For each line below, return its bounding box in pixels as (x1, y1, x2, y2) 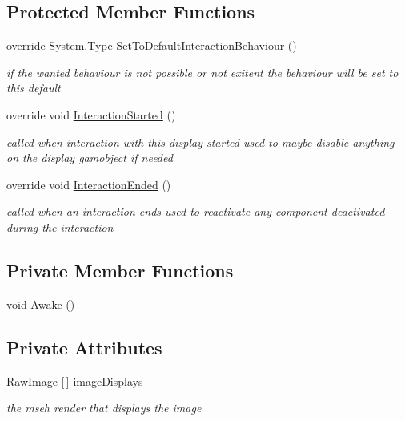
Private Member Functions (6, 257, 234, 282)
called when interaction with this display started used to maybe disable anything (6, 133, 395, 150)
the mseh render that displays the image (6, 399, 202, 416)
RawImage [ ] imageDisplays (6, 372, 143, 389)
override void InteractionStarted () (6, 106, 176, 123)
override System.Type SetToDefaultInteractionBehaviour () (6, 37, 297, 54)
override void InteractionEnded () (6, 176, 171, 192)
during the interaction (6, 218, 114, 235)
